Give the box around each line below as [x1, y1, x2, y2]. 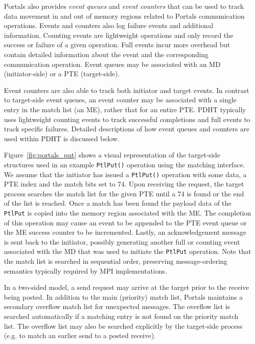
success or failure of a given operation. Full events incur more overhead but [4, 39, 230, 50]
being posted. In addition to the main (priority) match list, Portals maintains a [4, 291, 243, 302]
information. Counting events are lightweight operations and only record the [4, 30, 233, 40]
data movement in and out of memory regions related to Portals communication [4, 10, 245, 21]
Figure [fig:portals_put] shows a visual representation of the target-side [4, 150, 220, 160]
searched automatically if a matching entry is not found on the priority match [4, 311, 239, 321]
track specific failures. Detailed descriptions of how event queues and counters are [4, 124, 250, 134]
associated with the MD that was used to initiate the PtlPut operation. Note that [4, 246, 252, 256]
